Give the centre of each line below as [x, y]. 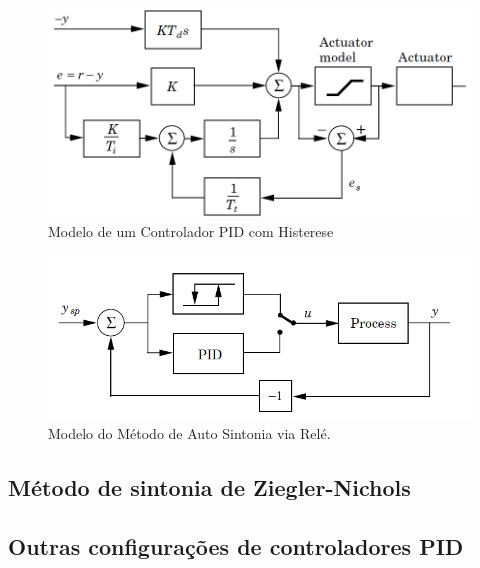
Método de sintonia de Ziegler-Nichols [209, 486]
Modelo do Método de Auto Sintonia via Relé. [189, 432]
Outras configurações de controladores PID [236, 545]
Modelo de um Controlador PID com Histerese [191, 231]
